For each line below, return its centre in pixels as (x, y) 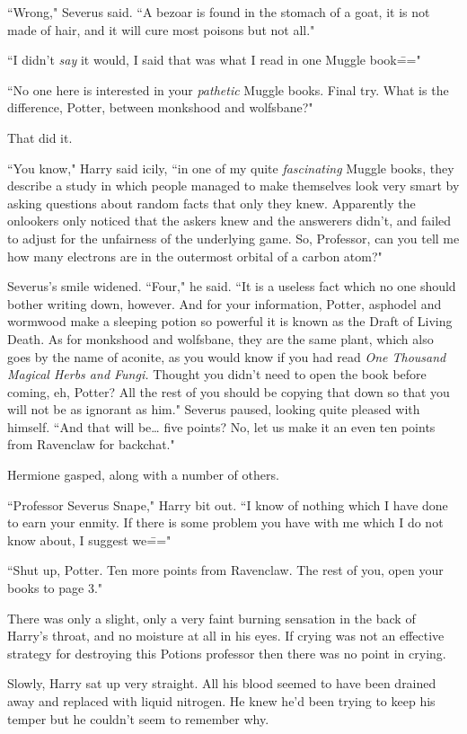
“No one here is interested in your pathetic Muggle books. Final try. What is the (228, 89)
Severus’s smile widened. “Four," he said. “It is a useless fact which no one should (232, 286)
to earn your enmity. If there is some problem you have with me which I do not (225, 522)
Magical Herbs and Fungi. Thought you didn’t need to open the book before (217, 374)
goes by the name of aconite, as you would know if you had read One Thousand (227, 356)
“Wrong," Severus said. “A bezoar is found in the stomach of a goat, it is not (219, 12)
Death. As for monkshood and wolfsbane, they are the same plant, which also (220, 338)
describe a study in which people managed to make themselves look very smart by (233, 186)
